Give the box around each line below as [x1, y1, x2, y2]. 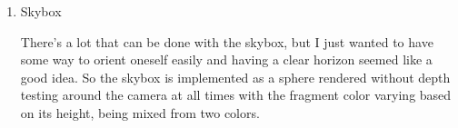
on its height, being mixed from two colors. [20, 103, 260, 122]
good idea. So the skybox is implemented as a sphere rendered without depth [20, 67, 451, 86]
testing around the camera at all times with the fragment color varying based [20, 85, 452, 104]
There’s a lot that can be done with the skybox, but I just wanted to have [20, 32, 433, 51]
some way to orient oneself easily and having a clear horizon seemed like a [20, 50, 433, 69]
